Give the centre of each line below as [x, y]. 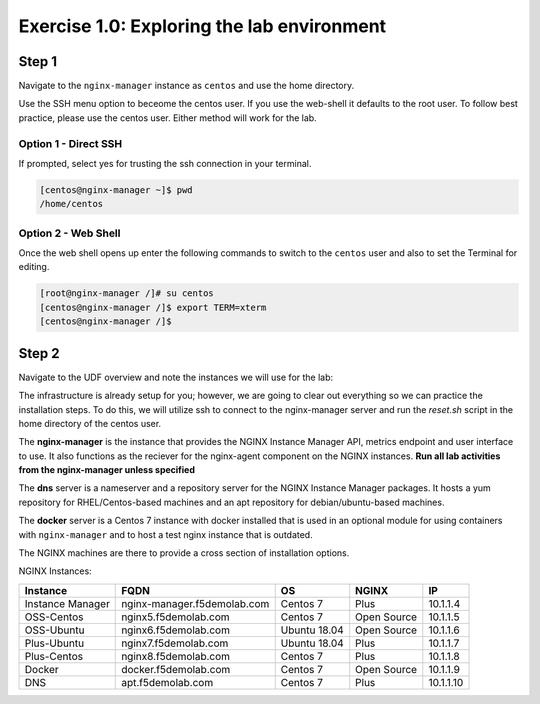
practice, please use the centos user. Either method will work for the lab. [167, 117]
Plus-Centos [54, 656]
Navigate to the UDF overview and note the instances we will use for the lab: [176, 377]
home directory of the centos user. [90, 423]
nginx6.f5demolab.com [175, 630]
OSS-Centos [54, 617]
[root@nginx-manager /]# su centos [126, 293]
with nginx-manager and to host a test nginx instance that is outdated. [166, 534]
